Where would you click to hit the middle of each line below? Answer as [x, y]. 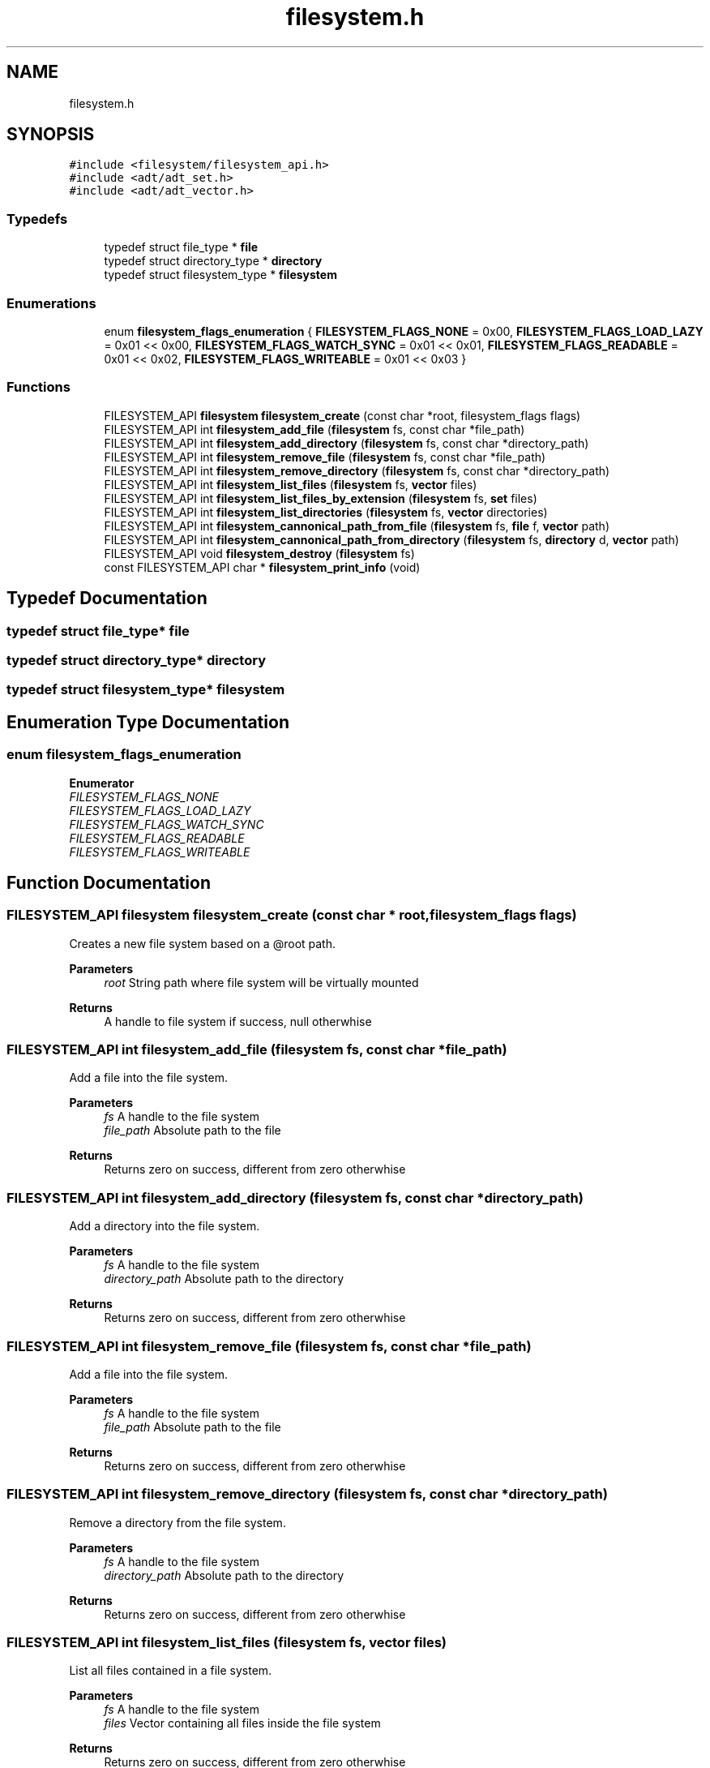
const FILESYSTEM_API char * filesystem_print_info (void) [262, 567]
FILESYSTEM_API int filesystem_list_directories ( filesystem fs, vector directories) [326, 512]
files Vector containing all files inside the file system [242, 1723]
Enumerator [102, 783]
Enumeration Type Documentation [148, 722]
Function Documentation [109, 882]
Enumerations [51, 303]
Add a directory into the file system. [165, 1226]
